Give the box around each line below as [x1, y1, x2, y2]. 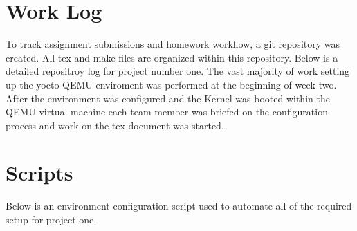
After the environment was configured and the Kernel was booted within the [6, 91, 330, 105]
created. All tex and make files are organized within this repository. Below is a [6, 50, 338, 64]
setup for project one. [6, 212, 97, 226]
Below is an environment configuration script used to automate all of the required [6, 198, 352, 213]
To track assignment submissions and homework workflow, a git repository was [6, 37, 340, 51]
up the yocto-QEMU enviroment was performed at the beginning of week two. [6, 77, 337, 91]
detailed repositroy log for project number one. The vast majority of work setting [6, 64, 350, 78]
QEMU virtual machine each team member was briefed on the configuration [6, 104, 328, 119]
